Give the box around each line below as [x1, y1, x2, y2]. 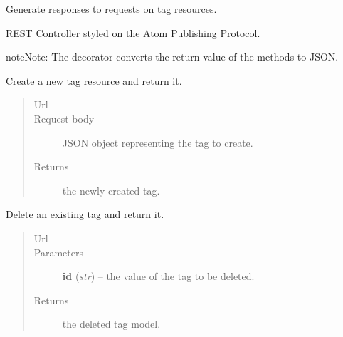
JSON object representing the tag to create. [62, 135, 253, 150]
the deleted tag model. [62, 316, 161, 331]
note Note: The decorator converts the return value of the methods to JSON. [6, 49, 339, 64]
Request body [33, 110, 95, 125]
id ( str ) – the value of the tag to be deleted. [62, 269, 255, 284]
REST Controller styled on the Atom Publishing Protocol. [6, 25, 260, 40]
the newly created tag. [62, 182, 160, 197]
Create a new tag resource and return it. [6, 73, 182, 88]
